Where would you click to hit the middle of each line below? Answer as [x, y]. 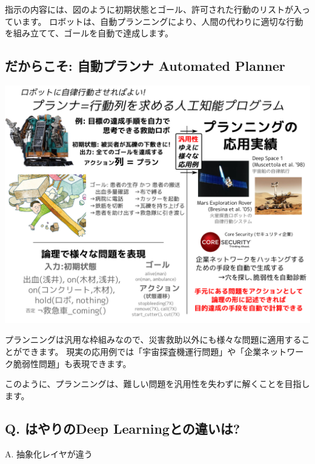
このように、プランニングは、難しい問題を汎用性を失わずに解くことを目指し [157, 384]
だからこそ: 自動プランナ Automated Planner [145, 66]
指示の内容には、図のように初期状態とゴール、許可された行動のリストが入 [153, 9]
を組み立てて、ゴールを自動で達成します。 [89, 33]
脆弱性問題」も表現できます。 [72, 363]
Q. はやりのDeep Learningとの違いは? [123, 428]
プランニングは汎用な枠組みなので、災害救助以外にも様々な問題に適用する [153, 340]
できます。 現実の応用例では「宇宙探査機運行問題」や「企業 [141, 351]
